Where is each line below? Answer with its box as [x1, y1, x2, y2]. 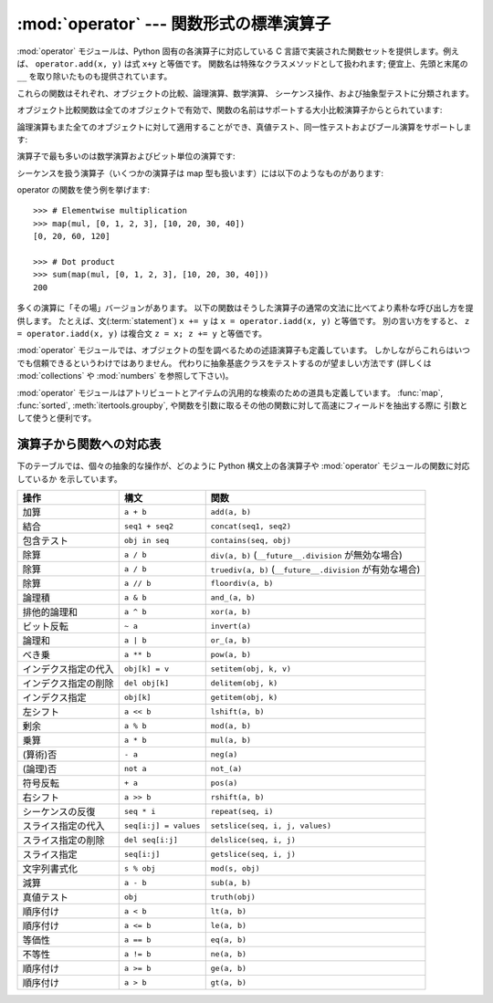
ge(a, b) [210, 963, 246, 973]
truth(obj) [210, 892, 256, 902]
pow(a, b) [210, 649, 251, 659]
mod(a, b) [210, 721, 251, 730]
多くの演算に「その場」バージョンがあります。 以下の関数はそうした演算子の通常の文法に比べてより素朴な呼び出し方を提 [16, 302, 474, 314]
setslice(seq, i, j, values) [210, 820, 332, 831]
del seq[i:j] [123, 835, 178, 844]
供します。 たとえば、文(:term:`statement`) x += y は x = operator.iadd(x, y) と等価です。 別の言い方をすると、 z [16, 315, 470, 326]
